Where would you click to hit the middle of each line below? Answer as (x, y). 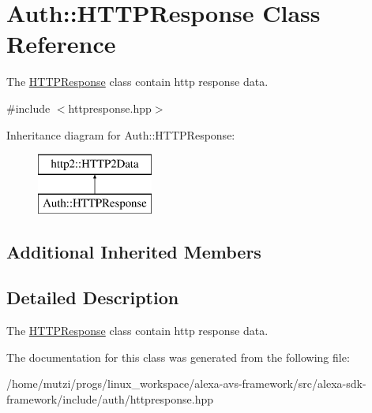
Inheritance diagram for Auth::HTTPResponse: (121, 134)
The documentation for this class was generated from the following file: (178, 357)
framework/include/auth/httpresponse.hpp (110, 399)
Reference (61, 44)
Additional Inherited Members (134, 251)
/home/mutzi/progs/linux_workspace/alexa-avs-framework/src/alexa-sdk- (186, 383)
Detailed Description (93, 298)
